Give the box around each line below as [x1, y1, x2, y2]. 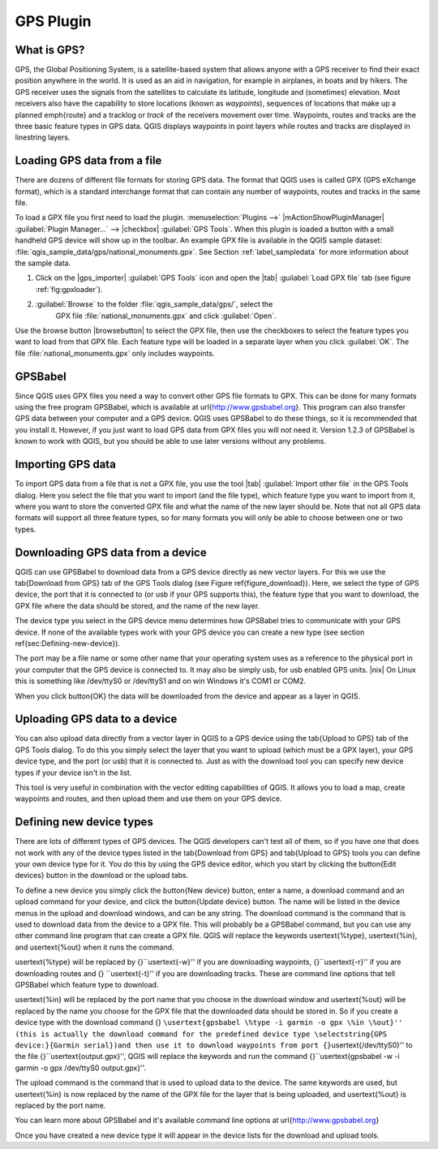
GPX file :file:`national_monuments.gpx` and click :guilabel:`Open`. [55, 311, 277, 321]
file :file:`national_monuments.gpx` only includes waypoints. [15, 348, 215, 358]
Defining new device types [15, 815, 153, 829]
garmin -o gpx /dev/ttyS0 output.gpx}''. [15, 1063, 147, 1073]
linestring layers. [15, 132, 71, 142]
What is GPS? [15, 43, 85, 57]
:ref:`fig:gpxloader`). [35, 284, 103, 294]
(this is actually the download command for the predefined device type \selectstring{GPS [15, 1029, 388, 1039]
